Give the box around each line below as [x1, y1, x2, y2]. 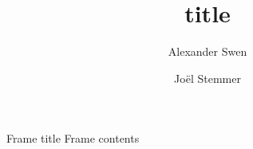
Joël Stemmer [174, 69, 241, 86]
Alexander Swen [168, 43, 247, 60]
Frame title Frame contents [6, 130, 140, 147]
